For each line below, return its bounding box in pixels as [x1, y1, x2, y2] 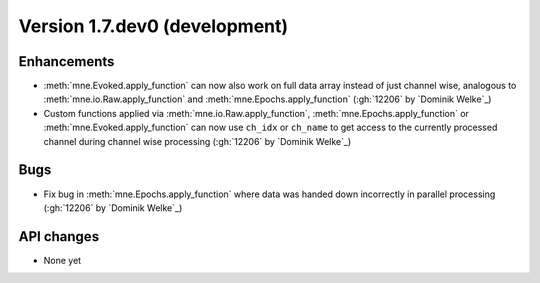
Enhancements [18, 53, 115, 70]
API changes [18, 228, 100, 245]
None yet [43, 254, 82, 266]
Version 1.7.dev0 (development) [18, 15, 289, 37]
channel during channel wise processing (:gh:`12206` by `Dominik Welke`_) [43, 135, 352, 147]
